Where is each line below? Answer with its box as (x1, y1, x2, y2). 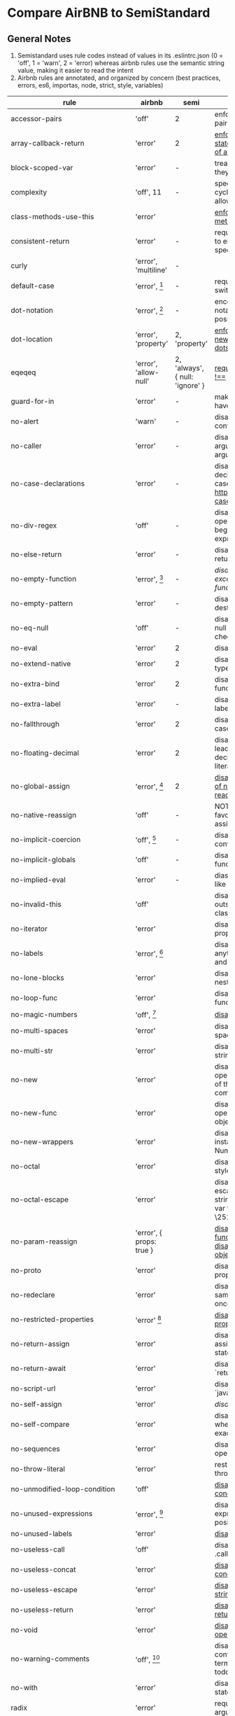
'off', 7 (135, 1009, 157, 1020)
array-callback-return (10, 139, 85, 148)
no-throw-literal (10, 1464, 65, 1474)
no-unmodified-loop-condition (10, 1484, 115, 1494)
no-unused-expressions (10, 1509, 93, 1519)
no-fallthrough (10, 719, 59, 729)
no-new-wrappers (10, 1137, 73, 1147)
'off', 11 (135, 188, 162, 197)
